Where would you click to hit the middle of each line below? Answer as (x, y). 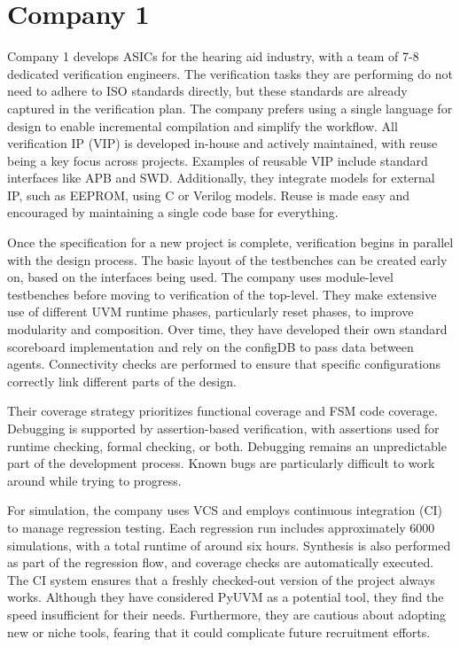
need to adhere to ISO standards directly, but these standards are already (207, 91)
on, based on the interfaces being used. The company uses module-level (200, 277)
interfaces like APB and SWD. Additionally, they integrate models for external (221, 178)
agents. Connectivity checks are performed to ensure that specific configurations (224, 364)
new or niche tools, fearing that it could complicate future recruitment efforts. (219, 631)
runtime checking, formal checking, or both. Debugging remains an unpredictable (227, 445)
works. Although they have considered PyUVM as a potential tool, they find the (226, 597)
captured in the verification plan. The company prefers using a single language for (230, 108)
